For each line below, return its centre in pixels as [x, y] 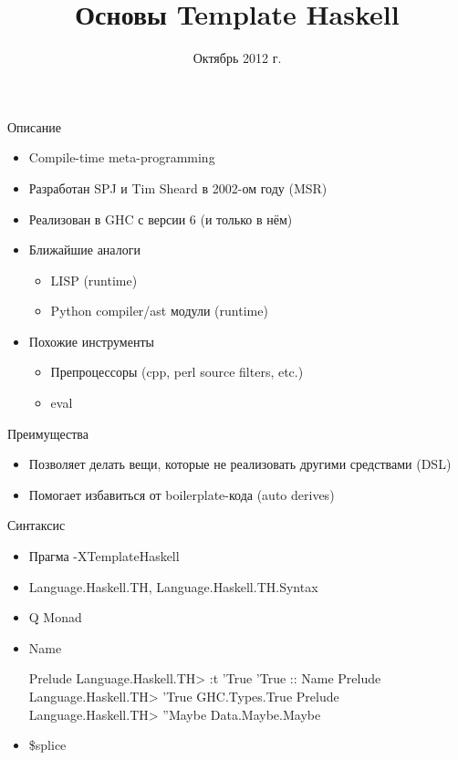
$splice [47, 745]
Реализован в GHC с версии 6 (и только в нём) [161, 219]
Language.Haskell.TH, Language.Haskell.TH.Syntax [173, 586]
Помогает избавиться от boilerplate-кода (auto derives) [182, 494]
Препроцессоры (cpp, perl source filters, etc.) [177, 372]
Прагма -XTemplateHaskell [104, 556]
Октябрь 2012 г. [237, 58]
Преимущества [48, 433]
